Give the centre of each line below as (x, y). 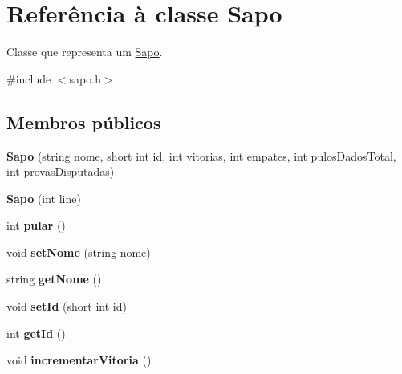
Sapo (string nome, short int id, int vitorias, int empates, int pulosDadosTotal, (201, 155)
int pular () (36, 225)
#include (29, 78)
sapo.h (85, 78)
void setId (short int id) (67, 306)
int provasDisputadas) (61, 171)
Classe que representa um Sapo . (85, 52)
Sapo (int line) (44, 198)
